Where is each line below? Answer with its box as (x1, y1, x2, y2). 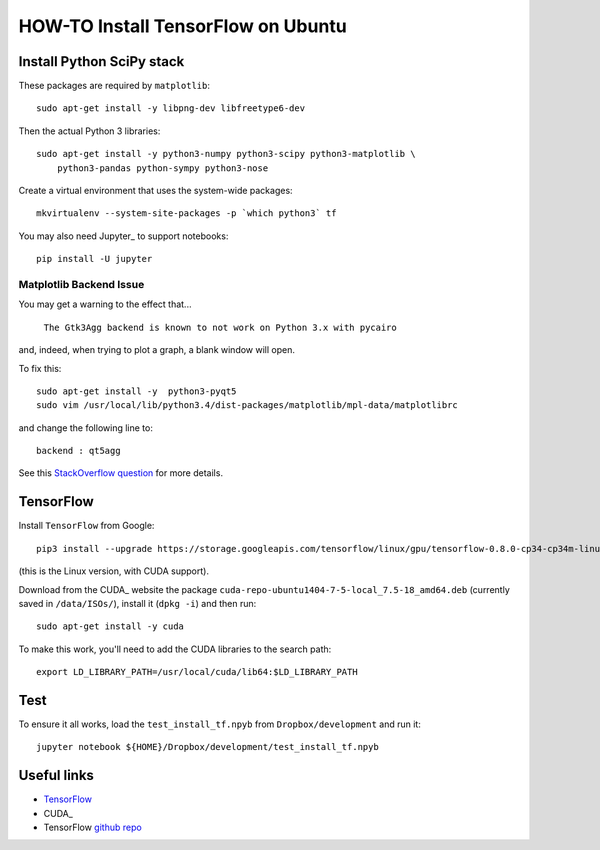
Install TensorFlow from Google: (18, 520, 155, 532)
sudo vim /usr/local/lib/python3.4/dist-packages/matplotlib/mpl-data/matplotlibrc (36, 400, 459, 411)
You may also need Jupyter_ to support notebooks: (18, 230, 229, 242)
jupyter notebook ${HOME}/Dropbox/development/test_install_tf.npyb (36, 741, 379, 753)
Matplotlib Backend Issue (18, 277, 145, 291)
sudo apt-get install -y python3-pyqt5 (36, 385, 237, 397)
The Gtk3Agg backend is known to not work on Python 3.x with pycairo (43, 321, 397, 333)
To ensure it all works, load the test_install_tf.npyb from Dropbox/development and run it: (18, 718, 422, 730)
